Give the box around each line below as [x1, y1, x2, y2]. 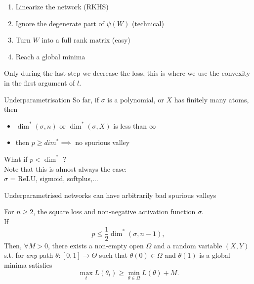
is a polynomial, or [107, 94, 164, 104]
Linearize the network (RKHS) [15, 1, 109, 11]
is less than [113, 120, 147, 131]
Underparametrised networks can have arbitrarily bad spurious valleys [4, 189, 216, 200]
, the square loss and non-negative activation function [33, 206, 196, 217]
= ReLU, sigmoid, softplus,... [10, 173, 98, 184]
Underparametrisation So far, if [4, 94, 99, 104]
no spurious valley [75, 137, 130, 147]
